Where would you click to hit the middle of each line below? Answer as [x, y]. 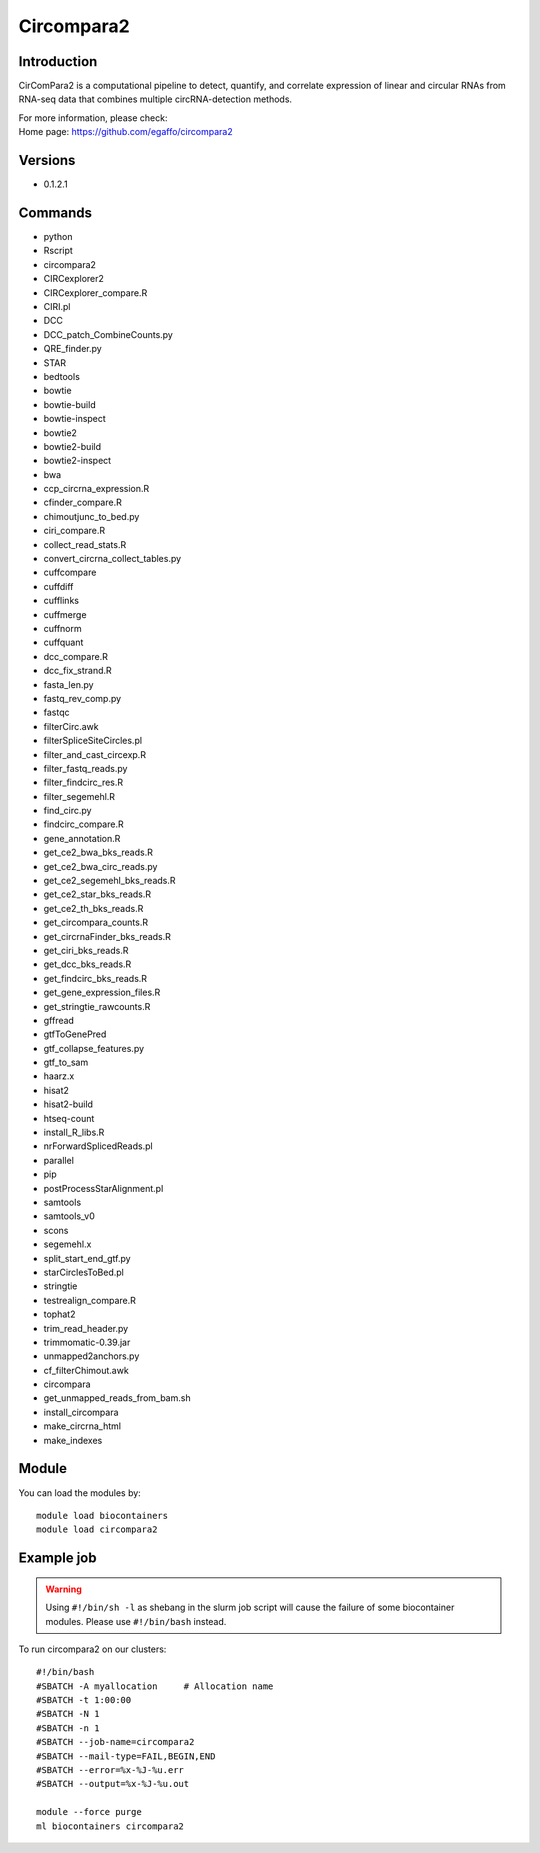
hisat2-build [68, 1104]
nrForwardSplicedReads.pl [98, 1146]
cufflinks [61, 601]
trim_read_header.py [86, 1328]
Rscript [58, 251]
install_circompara [81, 1412]
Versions [47, 160]
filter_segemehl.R [79, 796]
